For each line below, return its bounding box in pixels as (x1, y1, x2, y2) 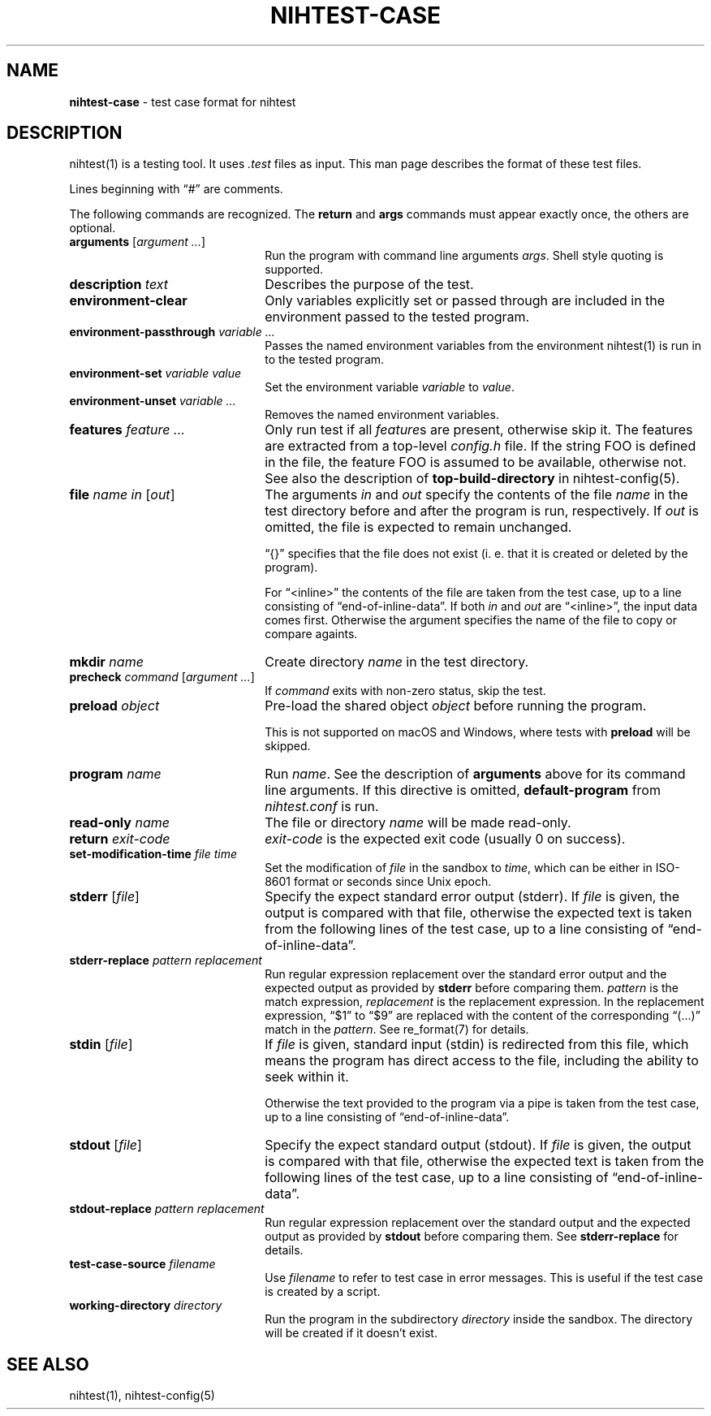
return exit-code (69, 831, 170, 848)
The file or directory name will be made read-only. (265, 814, 571, 831)
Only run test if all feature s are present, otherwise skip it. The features (265, 421, 693, 438)
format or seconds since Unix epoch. (293, 874, 492, 889)
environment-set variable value (69, 366, 242, 381)
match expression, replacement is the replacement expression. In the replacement (265, 995, 705, 1009)
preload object (69, 697, 160, 714)
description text (69, 276, 169, 293)
